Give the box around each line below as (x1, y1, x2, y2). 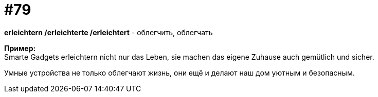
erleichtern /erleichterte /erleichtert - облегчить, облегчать (4, 28, 213, 37)
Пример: (4, 43, 36, 53)
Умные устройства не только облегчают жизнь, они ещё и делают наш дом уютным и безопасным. (4, 68, 355, 77)
